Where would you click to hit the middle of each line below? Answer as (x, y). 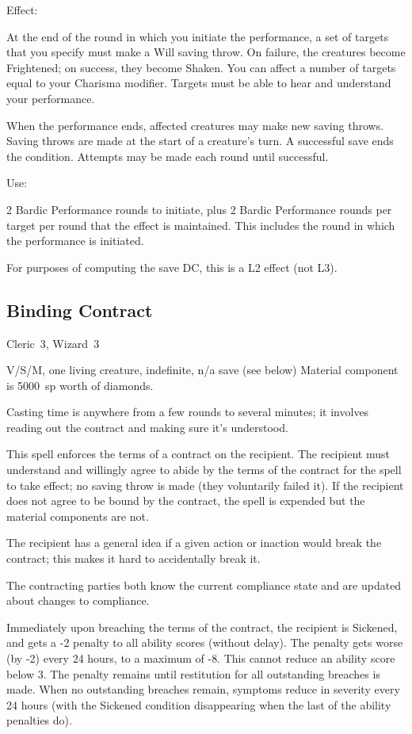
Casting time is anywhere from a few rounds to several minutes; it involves (188, 412)
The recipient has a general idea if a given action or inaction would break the (194, 543)
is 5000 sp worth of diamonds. (80, 385)
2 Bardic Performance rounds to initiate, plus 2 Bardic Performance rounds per (199, 209)
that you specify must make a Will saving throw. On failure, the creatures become (206, 52)
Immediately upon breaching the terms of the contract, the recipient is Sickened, (202, 627)
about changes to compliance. (78, 600)
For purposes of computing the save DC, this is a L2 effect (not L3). (172, 267)
